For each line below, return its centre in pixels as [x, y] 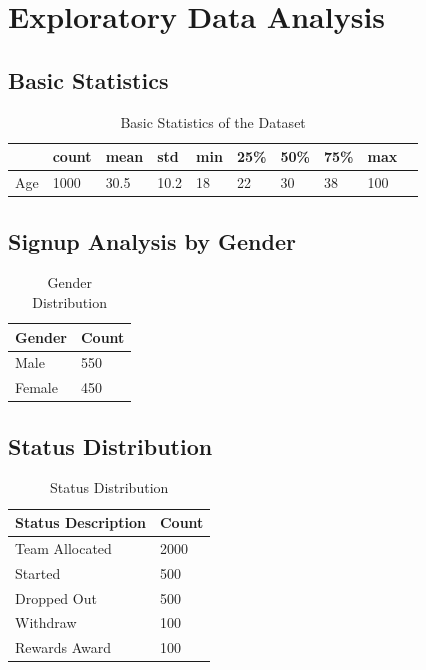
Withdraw [46, 622]
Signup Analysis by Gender [152, 240]
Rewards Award [63, 647]
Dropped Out [56, 597]
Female [36, 387]
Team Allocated [63, 547]
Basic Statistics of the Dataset [213, 121]
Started [38, 572]
